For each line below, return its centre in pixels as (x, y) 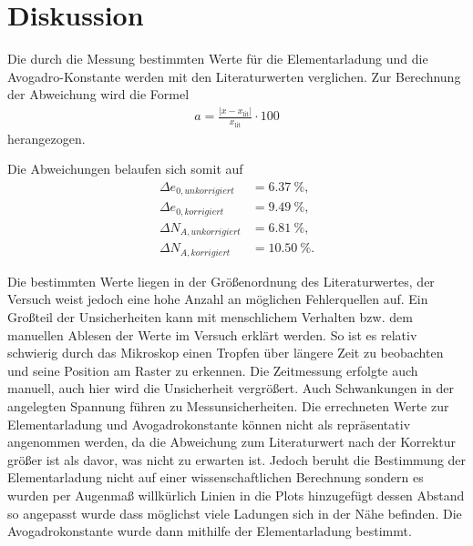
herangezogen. (46, 138)
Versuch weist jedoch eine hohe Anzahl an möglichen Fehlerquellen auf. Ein (218, 299)
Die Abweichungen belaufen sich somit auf (125, 169)
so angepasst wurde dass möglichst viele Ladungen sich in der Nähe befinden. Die (235, 513)
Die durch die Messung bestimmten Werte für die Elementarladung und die (218, 59)
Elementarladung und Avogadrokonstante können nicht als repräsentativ (209, 424)
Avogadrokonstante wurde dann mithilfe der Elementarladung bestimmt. (210, 531)
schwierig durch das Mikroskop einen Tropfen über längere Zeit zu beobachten (226, 353)
